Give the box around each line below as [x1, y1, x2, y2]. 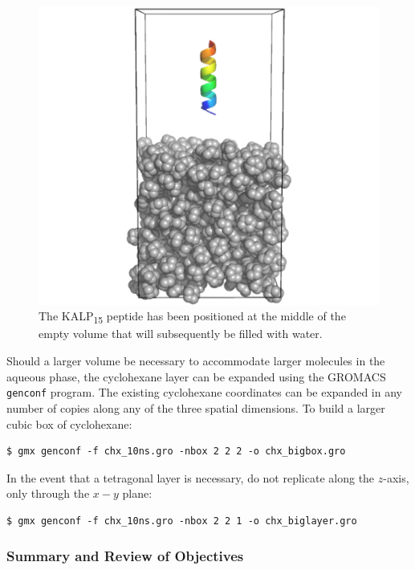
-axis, [383, 469, 409, 486]
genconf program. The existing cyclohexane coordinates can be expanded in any [6, 384, 402, 401]
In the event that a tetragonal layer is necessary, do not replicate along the [6, 469, 375, 486]
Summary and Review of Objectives [6, 546, 244, 566]
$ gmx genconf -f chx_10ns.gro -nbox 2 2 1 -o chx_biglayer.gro [6, 515, 357, 527]
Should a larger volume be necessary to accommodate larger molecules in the [6, 352, 385, 369]
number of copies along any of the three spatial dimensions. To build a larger [6, 399, 385, 416]
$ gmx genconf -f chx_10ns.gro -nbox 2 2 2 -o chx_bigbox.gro [6, 446, 346, 458]
